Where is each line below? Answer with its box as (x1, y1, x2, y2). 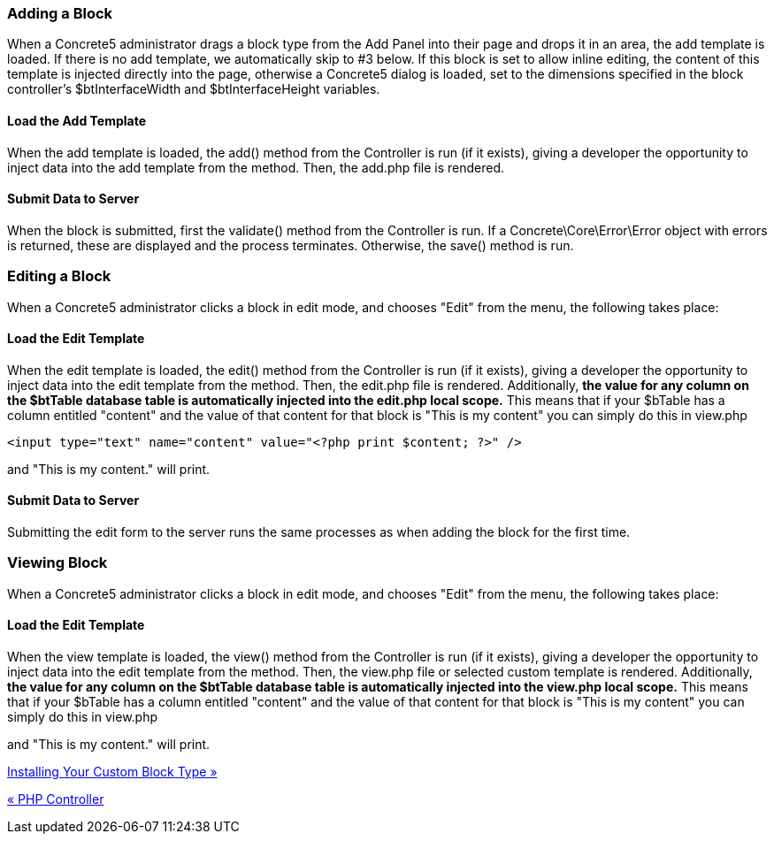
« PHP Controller (7, 791, 104, 807)
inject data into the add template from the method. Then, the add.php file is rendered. (7, 159, 505, 175)
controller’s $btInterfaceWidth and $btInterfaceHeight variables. (7, 81, 380, 97)
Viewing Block (7, 554, 108, 572)
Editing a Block (7, 267, 111, 286)
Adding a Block (7, 4, 113, 22)
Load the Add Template (7, 112, 146, 128)
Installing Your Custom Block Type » (7, 763, 218, 779)
